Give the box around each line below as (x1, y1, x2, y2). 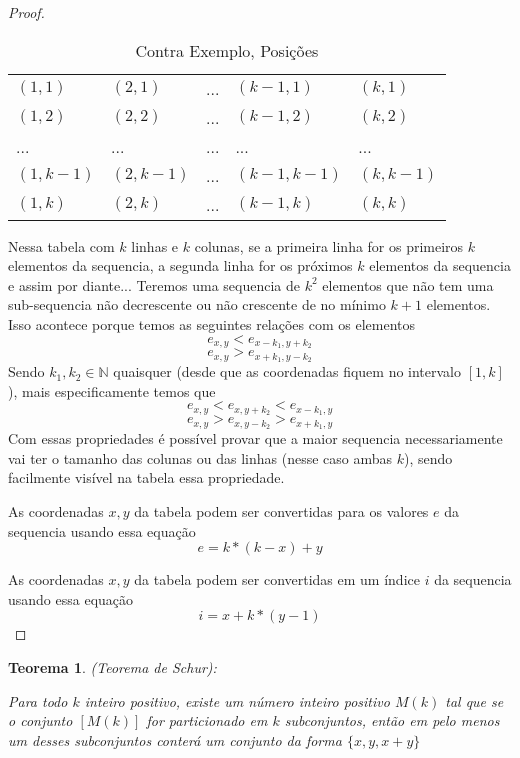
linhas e (131, 235, 179, 256)
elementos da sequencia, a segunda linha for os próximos (8, 255, 353, 276)
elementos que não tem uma (322, 274, 494, 295)
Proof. (8, 2, 45, 22)
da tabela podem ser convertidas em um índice (134, 569, 420, 590)
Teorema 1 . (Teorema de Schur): (8, 656, 217, 677)
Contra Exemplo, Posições (135, 38, 319, 62)
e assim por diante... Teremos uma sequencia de (8, 274, 301, 295)
